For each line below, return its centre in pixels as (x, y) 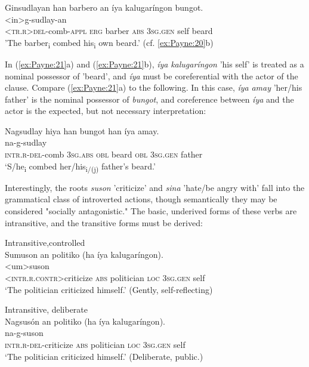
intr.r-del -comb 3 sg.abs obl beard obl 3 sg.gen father (104, 154)
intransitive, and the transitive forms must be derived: (104, 222)
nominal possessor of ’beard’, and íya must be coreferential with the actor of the (152, 75)
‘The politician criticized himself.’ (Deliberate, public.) (104, 356)
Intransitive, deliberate (47, 309)
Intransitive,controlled (45, 243)
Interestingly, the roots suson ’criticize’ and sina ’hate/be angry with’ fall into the (155, 187)
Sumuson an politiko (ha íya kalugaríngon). (84, 254)
